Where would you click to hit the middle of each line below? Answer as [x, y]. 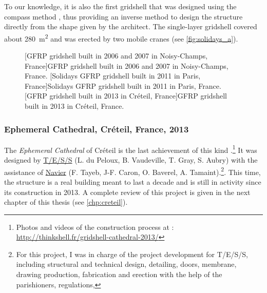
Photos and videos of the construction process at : [95, 227]
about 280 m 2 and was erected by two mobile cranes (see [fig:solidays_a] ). [121, 37]
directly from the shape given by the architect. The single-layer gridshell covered [131, 26]
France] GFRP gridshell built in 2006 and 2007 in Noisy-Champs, [127, 65]
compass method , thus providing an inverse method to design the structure [123, 16]
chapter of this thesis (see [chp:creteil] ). [66, 202]
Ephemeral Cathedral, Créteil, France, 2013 [97, 129]
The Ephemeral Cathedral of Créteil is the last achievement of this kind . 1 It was [131, 149]
